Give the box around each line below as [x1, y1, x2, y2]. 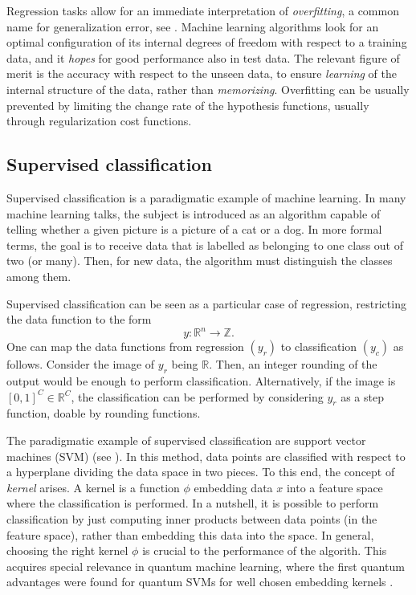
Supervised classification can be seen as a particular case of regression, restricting [6, 295, 406, 312]
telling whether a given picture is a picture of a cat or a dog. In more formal [6, 221, 382, 238]
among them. [6, 267, 71, 284]
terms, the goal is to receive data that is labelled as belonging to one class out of [6, 236, 403, 253]
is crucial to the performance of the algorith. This [142, 542, 387, 559]
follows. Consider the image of [6, 356, 155, 373]
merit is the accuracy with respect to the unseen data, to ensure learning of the [6, 65, 398, 82]
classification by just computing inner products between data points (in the [6, 510, 377, 527]
